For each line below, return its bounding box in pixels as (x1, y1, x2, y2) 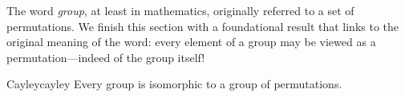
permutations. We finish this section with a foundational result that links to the (6, 17, 399, 34)
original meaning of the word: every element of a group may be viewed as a (6, 33, 376, 50)
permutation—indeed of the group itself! (6, 48, 205, 65)
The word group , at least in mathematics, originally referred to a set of (6, 2, 354, 18)
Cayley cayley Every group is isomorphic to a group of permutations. (6, 76, 342, 92)
